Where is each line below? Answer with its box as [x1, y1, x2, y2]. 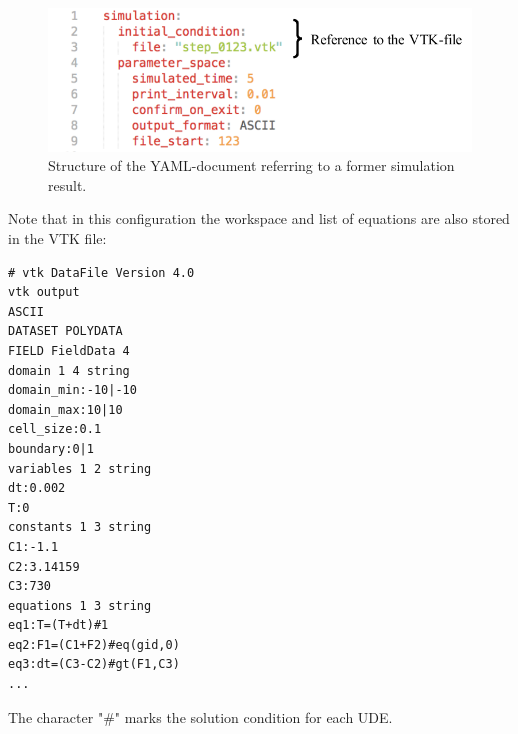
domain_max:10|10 [8, 402, 123, 417]
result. [48, 174, 87, 195]
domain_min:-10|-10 [8, 383, 137, 398]
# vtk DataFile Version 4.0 [8, 265, 195, 280]
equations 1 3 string [8, 598, 152, 613]
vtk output [8, 285, 80, 300]
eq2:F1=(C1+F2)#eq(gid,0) [8, 637, 180, 652]
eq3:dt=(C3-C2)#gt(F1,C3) [8, 657, 180, 672]
